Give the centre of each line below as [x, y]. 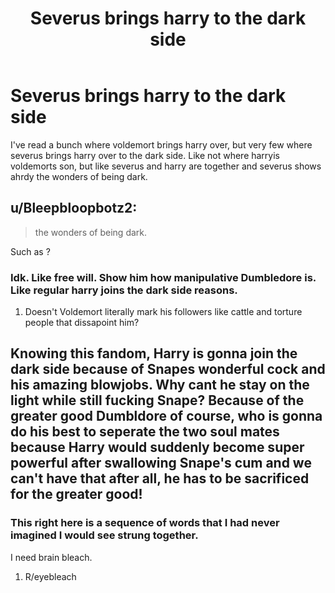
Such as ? [30, 251]
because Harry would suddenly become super [157, 447]
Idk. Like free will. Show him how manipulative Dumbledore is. [163, 277]
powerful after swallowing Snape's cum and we [161, 463]
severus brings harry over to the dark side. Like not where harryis [145, 155]
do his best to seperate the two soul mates [145, 432]
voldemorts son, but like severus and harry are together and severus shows [166, 166]
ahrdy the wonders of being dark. [79, 176]
